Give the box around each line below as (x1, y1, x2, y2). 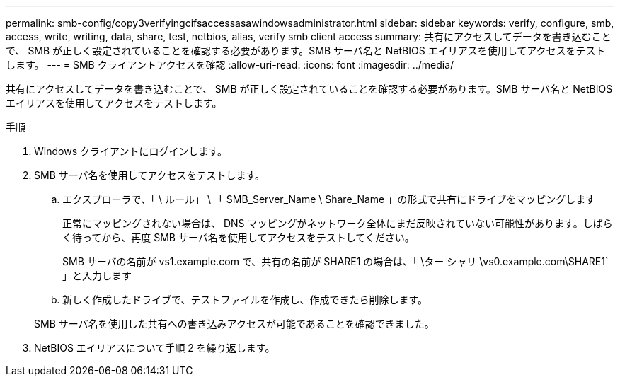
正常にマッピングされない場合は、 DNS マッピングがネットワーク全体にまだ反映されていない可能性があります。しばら (62, 217, 613, 229)
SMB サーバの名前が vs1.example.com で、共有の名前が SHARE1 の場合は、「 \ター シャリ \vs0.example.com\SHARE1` (62, 255, 609, 267)
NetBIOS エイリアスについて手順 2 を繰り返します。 (34, 342, 275, 354)
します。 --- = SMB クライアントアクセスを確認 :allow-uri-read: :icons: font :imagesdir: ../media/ (6, 59, 454, 71)
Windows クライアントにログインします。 (34, 145, 227, 157)
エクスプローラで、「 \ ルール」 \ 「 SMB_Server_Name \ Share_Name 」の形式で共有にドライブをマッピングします (62, 193, 596, 205)
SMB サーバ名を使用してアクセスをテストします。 (34, 169, 265, 181)
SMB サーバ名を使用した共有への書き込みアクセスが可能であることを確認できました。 (34, 318, 435, 330)
